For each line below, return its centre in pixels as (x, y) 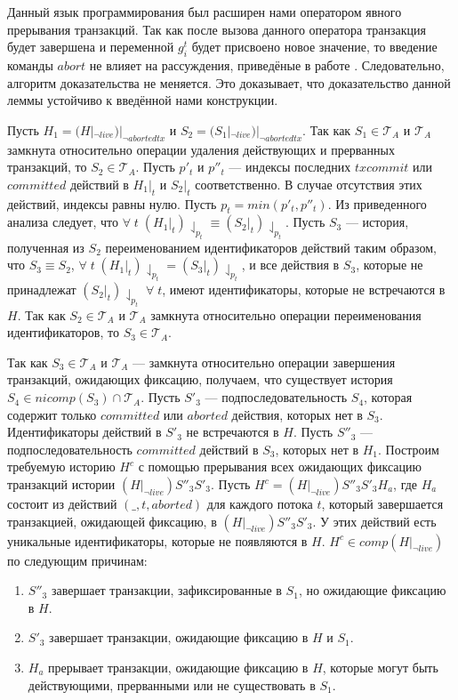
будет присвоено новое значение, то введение (314, 47)
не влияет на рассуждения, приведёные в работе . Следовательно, (267, 64)
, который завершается (382, 504)
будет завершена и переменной (91, 47)
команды (30, 64)
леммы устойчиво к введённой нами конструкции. (143, 100)
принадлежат (42, 290)
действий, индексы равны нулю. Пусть (112, 203)
